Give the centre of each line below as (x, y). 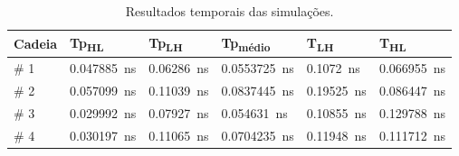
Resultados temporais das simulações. (229, 11)
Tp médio (246, 43)
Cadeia (36, 43)
